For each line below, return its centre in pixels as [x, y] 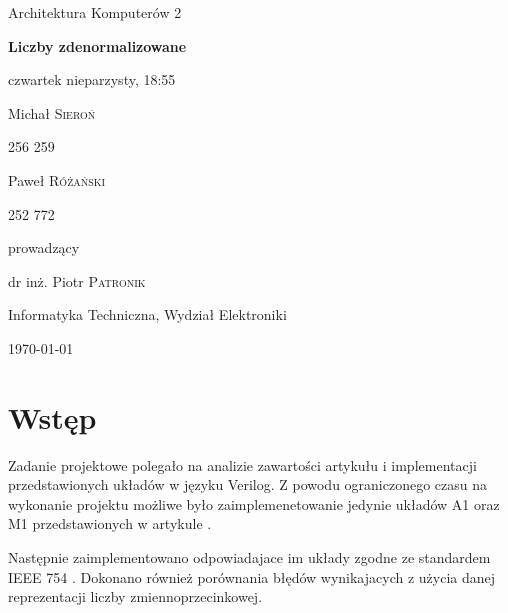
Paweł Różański [57, 179]
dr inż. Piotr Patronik [77, 280]
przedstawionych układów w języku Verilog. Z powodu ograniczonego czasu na [248, 484]
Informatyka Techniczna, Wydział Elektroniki [147, 314]
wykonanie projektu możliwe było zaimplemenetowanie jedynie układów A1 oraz [254, 503]
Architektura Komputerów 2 [95, 12]
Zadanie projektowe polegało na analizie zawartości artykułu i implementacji [242, 464]
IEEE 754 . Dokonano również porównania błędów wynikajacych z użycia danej [252, 576]
